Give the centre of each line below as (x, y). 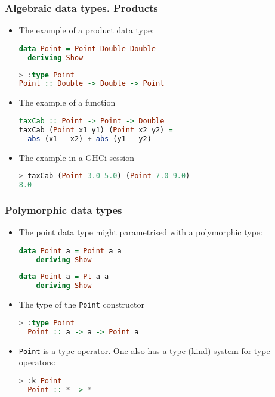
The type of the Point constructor (81, 304)
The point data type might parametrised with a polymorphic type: (140, 232)
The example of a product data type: (86, 30)
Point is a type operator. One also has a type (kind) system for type (144, 350)
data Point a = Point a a (70, 251)
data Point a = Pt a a (64, 277)
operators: (37, 362)
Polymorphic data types (64, 210)
